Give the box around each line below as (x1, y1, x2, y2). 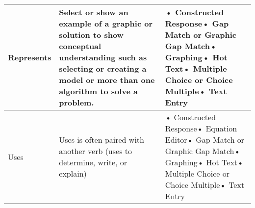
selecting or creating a (59, 63, 147, 74)
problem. (59, 97, 94, 108)
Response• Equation (165, 123, 237, 134)
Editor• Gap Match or (165, 134, 245, 145)
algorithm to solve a (59, 85, 138, 97)
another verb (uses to (59, 145, 132, 156)
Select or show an (59, 6, 128, 18)
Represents (8, 52, 51, 63)
